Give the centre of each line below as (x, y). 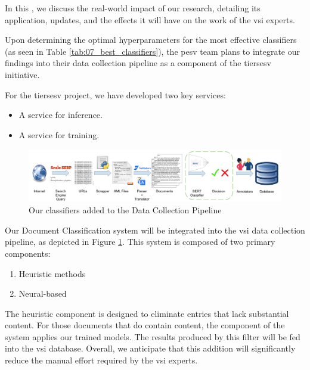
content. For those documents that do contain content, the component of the (145, 325)
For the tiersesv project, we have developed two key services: (115, 94)
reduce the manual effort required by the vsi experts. (101, 360)
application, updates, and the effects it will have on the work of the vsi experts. (150, 19)
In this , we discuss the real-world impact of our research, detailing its (133, 8)
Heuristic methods (52, 273)
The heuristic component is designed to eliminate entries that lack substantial (147, 313)
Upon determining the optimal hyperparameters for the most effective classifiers (151, 40)
